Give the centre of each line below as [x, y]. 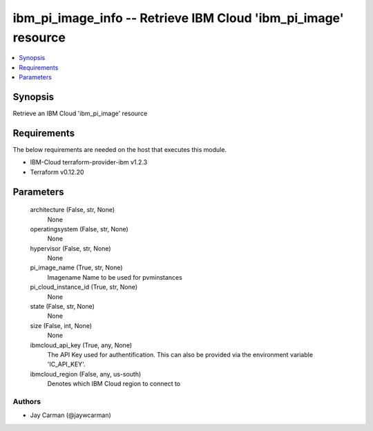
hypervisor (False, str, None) [70, 248]
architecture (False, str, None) [73, 210]
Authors [27, 401]
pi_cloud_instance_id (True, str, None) [84, 287]
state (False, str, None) [62, 307]
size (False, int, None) [61, 325]
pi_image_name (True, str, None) [77, 268]
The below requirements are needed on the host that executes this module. [120, 149]
